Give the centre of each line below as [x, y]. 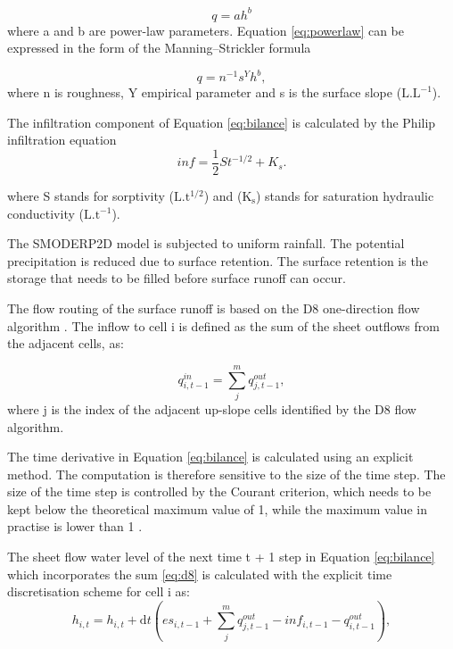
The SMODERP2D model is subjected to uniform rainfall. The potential [206, 243]
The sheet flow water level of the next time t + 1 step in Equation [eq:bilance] [221, 557]
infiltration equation [62, 140]
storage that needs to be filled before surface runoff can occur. [177, 278]
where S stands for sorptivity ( [91, 196]
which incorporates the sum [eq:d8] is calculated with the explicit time [200, 574]
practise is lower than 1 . [75, 526]
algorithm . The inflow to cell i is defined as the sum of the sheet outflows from [223, 325]
